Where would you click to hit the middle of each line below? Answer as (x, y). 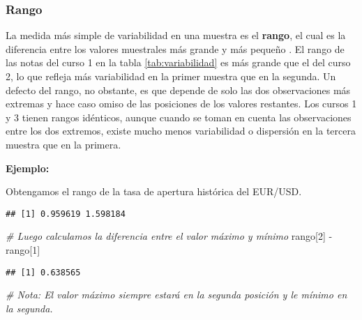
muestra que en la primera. (63, 144)
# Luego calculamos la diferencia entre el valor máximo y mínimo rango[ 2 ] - (169, 236)
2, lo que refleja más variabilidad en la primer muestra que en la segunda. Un (171, 76)
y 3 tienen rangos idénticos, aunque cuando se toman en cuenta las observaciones (179, 117)
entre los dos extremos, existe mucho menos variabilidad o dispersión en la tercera (181, 131)
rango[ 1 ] (23, 250)
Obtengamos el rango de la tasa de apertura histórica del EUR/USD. (154, 191)
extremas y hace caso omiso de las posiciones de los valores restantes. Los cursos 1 (181, 104)
